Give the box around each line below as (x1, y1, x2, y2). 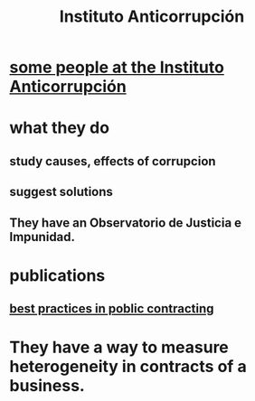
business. (9, 376, 86, 396)
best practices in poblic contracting (9, 301, 214, 317)
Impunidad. (9, 228, 75, 245)
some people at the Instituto (9, 57, 224, 78)
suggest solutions (9, 184, 113, 200)
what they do (9, 117, 110, 138)
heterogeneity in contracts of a (9, 357, 247, 377)
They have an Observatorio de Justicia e (9, 215, 242, 230)
